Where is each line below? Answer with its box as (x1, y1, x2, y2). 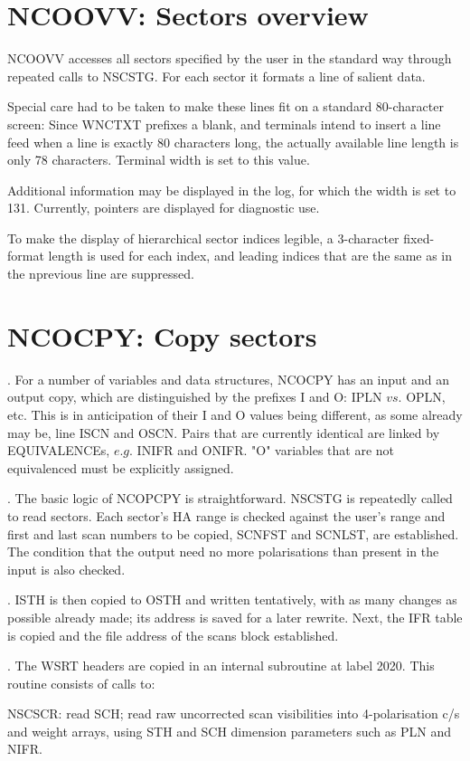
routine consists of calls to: (7, 673, 155, 692)
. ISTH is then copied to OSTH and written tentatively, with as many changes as (7, 590, 457, 609)
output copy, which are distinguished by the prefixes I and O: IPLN (7, 387, 382, 406)
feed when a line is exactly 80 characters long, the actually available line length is (7, 132, 459, 151)
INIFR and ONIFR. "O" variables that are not (136, 441, 395, 460)
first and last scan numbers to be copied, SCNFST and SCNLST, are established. (7, 524, 459, 543)
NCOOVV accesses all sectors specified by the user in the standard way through (7, 49, 452, 68)
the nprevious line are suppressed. (7, 264, 194, 283)
